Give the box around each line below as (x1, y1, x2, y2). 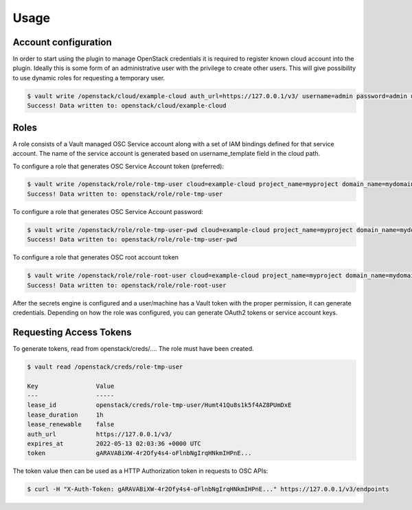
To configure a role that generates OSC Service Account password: (12, 207, 204, 216)
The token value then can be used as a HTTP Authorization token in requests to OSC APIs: (12, 467, 268, 475)
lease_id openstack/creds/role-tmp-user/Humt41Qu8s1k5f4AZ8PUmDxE (27, 402, 292, 409)
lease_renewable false (27, 421, 115, 428)
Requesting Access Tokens (12, 326, 132, 338)
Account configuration (12, 36, 113, 48)
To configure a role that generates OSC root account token (12, 253, 179, 262)
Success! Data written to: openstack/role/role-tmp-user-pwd (27, 235, 238, 244)
